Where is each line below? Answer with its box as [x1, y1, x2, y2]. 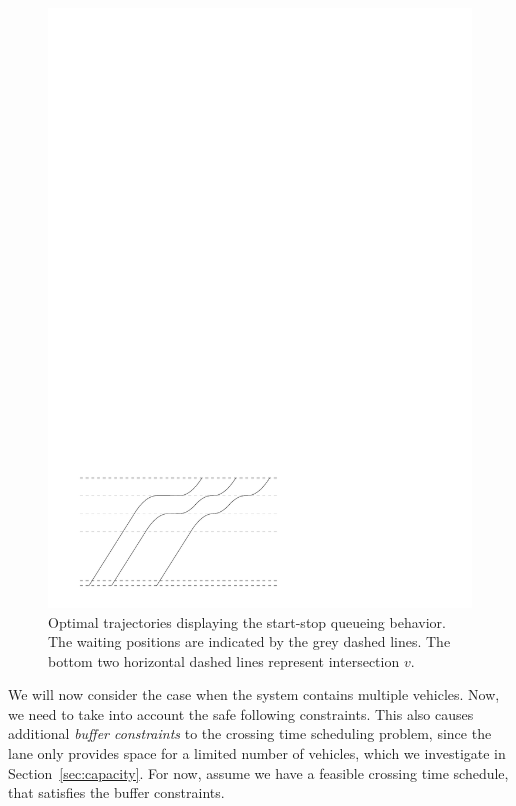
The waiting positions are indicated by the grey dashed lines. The [48, 631, 451, 652]
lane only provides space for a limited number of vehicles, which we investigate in [8, 743, 506, 764]
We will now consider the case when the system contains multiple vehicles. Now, [8, 684, 500, 705]
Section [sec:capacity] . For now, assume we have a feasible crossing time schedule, [8, 762, 509, 783]
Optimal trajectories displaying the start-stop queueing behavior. [48, 611, 446, 632]
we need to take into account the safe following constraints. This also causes [8, 703, 474, 724]
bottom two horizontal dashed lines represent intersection [48, 650, 400, 671]
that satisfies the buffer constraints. [8, 782, 225, 803]
